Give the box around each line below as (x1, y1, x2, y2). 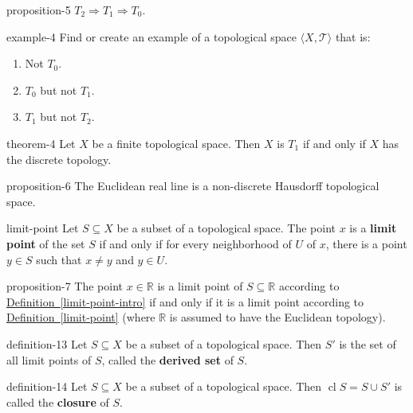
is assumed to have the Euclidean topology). (169, 309, 386, 325)
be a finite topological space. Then (92, 134, 261, 151)
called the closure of (6, 393, 109, 410)
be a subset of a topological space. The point (116, 220, 336, 236)
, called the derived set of (101, 351, 234, 368)
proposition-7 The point (6, 278, 123, 294)
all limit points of (6, 351, 92, 368)
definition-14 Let (6, 378, 88, 395)
